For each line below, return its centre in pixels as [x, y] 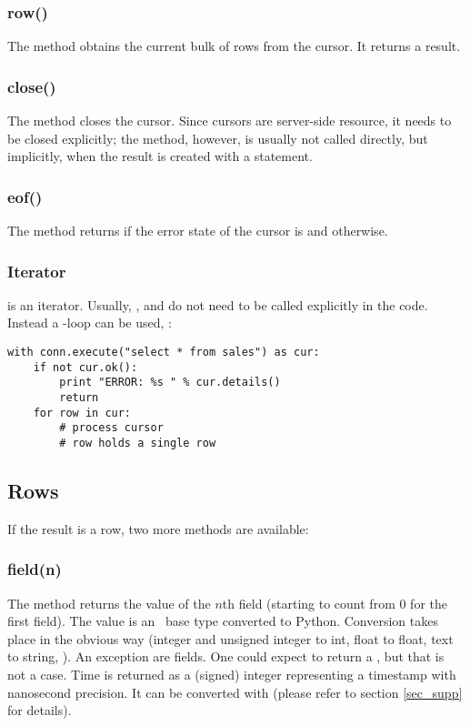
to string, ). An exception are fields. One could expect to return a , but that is [226, 656]
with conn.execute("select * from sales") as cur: [164, 353]
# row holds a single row [138, 443]
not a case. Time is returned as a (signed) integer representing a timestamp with [232, 675]
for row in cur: [82, 413]
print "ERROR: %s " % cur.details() [170, 383]
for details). [40, 710]
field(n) [35, 569]
